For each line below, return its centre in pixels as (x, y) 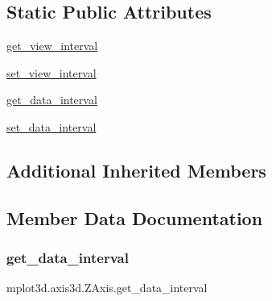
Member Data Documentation (135, 217)
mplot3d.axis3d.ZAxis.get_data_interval (107, 288)
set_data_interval (52, 126)
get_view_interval (52, 46)
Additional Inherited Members (136, 170)
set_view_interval (52, 72)
